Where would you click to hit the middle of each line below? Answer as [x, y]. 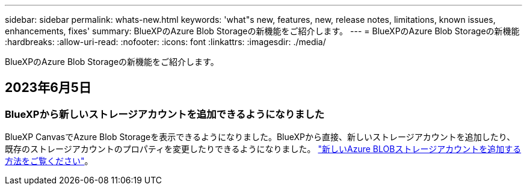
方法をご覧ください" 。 [49, 161]
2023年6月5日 [48, 88]
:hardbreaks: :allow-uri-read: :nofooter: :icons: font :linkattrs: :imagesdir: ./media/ [165, 42]
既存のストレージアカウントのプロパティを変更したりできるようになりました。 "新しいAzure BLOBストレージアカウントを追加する [263, 149]
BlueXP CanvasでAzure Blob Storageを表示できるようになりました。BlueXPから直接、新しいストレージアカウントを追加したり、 [260, 137]
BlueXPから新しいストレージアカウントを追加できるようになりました [165, 114]
